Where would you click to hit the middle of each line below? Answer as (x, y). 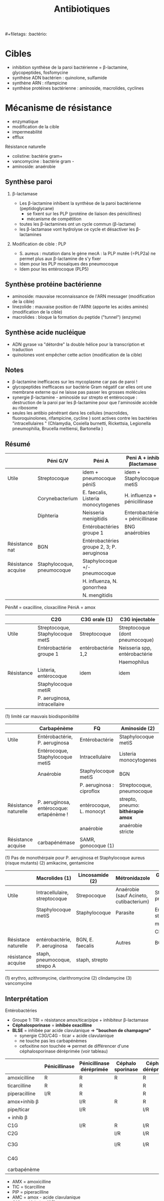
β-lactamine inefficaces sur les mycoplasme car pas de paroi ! (75, 382)
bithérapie (132, 812)
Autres (123, 943)
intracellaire (51, 704)
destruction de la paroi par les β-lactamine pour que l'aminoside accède (85, 403)
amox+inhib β (23, 1102)
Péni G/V (58, 461)
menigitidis (95, 519)
